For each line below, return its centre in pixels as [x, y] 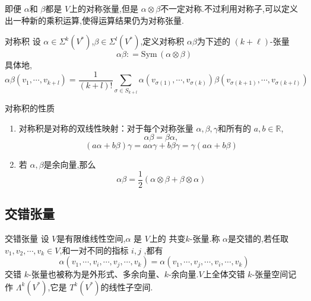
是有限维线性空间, [91, 238]
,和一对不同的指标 [94, 250]
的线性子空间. [127, 286]
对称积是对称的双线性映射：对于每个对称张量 [106, 128]
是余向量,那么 [70, 164]
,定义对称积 [162, 41]
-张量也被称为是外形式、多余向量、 [96, 274]
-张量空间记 [274, 274]
